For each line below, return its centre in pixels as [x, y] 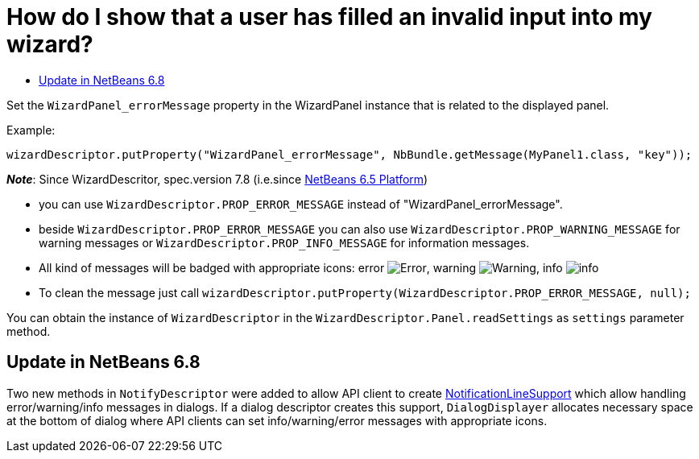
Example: [31, 130]
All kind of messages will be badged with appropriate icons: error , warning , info [301, 267]
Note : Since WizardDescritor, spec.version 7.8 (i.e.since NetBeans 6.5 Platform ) [217, 179]
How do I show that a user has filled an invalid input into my [329, 17]
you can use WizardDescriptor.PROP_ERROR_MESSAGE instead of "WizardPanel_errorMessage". [301, 204]
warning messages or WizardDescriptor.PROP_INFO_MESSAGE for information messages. [284, 242]
